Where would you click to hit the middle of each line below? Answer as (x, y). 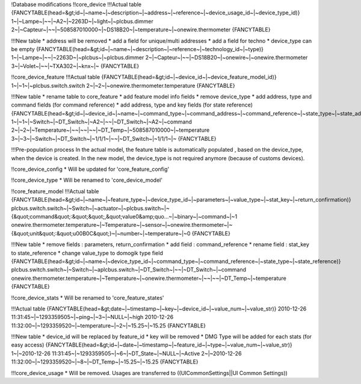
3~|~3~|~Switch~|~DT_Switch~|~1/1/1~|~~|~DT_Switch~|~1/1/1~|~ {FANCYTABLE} (114, 138)
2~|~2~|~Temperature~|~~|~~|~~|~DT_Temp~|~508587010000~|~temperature (110, 130)
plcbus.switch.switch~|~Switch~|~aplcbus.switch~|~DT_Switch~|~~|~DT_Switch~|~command (129, 270)
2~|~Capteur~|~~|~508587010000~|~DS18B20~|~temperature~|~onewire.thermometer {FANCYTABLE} (141, 29)
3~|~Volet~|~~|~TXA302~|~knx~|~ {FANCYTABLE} (75, 66)
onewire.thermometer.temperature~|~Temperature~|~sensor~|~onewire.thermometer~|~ (122, 225)
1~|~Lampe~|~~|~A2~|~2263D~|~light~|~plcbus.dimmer (82, 21)
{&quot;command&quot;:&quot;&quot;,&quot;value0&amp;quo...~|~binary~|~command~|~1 (124, 216)
